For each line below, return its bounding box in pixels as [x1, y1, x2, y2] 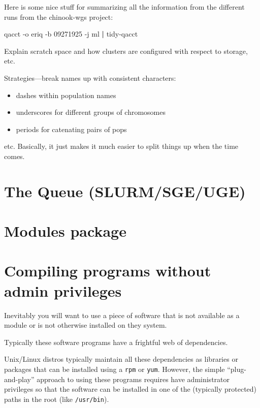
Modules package [4, 221, 126, 241]
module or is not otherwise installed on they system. [4, 320, 167, 330]
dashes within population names [16, 89, 116, 100]
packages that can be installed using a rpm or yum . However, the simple [4, 363, 225, 374]
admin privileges [4, 280, 122, 301]
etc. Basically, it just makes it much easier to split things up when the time [4, 141, 239, 151]
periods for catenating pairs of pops [16, 123, 127, 134]
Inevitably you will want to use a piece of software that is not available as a [4, 309, 240, 320]
